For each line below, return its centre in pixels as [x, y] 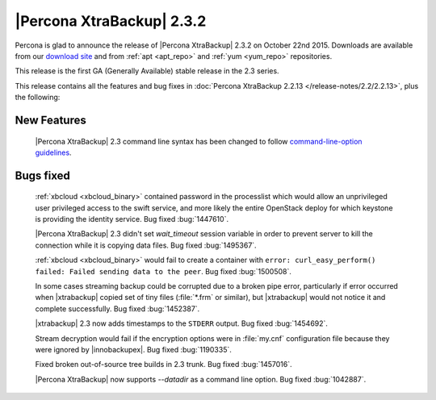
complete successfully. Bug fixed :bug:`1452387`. [117, 308]
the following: [38, 98]
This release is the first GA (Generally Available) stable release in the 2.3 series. [147, 71]
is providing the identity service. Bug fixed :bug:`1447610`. [132, 219]
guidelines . [53, 152]
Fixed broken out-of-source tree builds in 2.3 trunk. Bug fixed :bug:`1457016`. [163, 365]
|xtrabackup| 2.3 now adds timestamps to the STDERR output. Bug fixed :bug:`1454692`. [182, 323]
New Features [50, 120]
